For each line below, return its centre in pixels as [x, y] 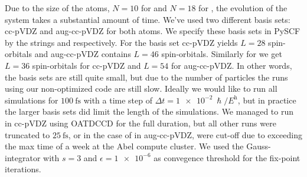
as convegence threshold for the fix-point [227, 157]
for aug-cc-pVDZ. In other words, [232, 65]
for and [154, 8]
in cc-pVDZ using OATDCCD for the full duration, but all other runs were [141, 123]
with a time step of [118, 100]
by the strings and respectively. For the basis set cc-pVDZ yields [121, 42]
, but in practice [267, 100]
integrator [23, 157]
